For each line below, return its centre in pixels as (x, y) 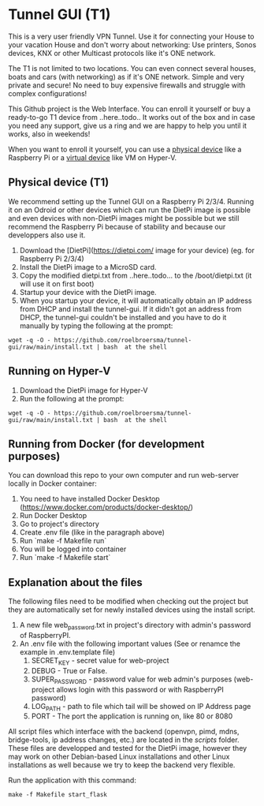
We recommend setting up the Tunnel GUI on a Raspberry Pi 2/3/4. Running (131, 201)
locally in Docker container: (52, 483)
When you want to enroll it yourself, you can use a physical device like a (125, 149)
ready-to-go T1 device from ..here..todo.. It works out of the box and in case (132, 117)
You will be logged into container (73, 549)
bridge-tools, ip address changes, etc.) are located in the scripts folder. (124, 740)
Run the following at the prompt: (72, 398)
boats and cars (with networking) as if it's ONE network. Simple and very (126, 76)
